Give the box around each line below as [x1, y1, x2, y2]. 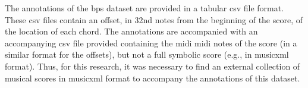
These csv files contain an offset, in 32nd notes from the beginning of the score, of [5, 13, 303, 26]
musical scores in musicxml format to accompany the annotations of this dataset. [5, 71, 300, 84]
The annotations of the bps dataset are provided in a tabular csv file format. [5, 2, 284, 14]
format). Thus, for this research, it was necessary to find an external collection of [5, 59, 300, 72]
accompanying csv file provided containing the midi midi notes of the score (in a [5, 36, 297, 49]
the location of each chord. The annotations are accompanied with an [5, 25, 258, 37]
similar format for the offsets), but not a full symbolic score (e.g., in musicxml [5, 48, 289, 61]
